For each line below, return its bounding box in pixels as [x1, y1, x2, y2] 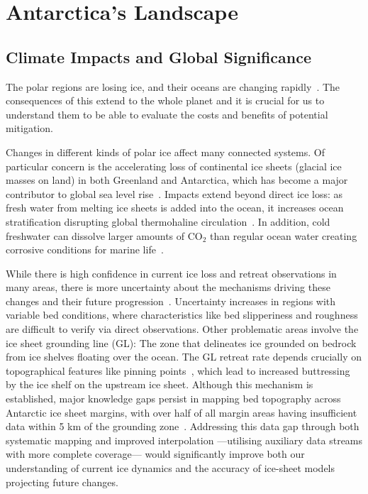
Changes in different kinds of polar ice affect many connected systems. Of [6, 144, 325, 159]
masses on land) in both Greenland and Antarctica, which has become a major [6, 172, 348, 187]
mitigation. [6, 121, 53, 136]
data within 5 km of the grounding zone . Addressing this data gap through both [6, 419, 359, 434]
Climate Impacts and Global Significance [6, 45, 312, 67]
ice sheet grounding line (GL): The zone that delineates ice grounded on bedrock [6, 335, 357, 350]
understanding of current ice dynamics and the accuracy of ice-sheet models [6, 461, 335, 476]
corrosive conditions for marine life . [6, 242, 164, 257]
